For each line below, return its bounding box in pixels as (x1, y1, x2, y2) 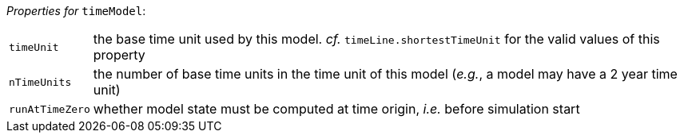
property (93, 47, 145, 63)
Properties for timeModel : (6, 4, 146, 17)
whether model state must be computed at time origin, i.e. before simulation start (93, 101, 580, 117)
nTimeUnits (9, 75, 72, 88)
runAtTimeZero (9, 102, 90, 115)
